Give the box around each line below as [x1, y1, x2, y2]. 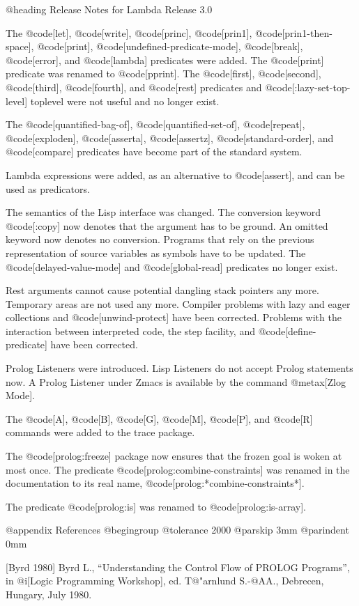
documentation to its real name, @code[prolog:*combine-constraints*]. [6, 476, 305, 490]
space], [6, 39, 34, 54]
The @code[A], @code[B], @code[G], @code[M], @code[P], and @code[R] [6, 411, 313, 426]
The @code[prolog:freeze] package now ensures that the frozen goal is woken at [6, 449, 342, 463]
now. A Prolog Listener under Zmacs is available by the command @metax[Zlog [6, 374, 346, 389]
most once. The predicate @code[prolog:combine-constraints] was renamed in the [6, 462, 350, 476]
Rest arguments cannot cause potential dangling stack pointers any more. [6, 283, 319, 297]
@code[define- [258, 323, 316, 338]
